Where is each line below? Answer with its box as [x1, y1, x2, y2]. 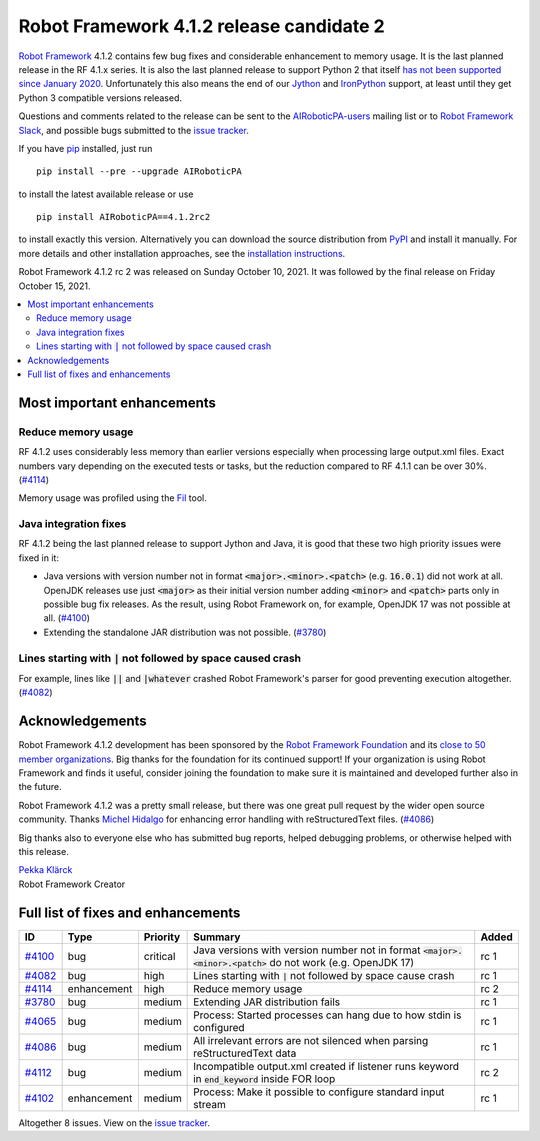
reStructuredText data [193, 1046, 297, 1060]
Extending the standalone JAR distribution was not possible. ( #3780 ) [43, 626, 327, 638]
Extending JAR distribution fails [193, 995, 341, 1009]
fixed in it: [18, 551, 60, 564]
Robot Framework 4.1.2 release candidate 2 [18, 15, 385, 37]
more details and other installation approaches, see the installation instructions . [18, 247, 346, 259]
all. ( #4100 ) [43, 612, 90, 624]
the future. [18, 781, 62, 793]
